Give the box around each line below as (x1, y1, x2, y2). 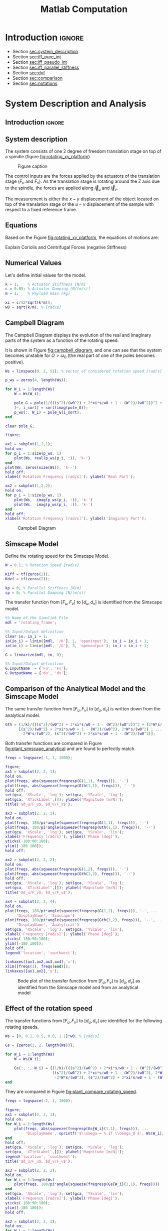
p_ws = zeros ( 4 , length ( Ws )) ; (5, 378, 68, 383)
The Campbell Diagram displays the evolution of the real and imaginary (5, 332, 151, 338)
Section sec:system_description (12, 48, 78, 54)
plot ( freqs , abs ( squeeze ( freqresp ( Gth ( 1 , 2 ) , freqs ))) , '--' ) (5, 871, 135, 877)
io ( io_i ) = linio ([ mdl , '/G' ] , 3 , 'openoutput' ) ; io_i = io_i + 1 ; (5, 643, 149, 648)
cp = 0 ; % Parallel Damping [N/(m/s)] (5, 590, 86, 595)
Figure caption (17, 163, 47, 169)
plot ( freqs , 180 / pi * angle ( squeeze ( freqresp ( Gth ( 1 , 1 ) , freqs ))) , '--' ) (5, 825, 155, 830)
